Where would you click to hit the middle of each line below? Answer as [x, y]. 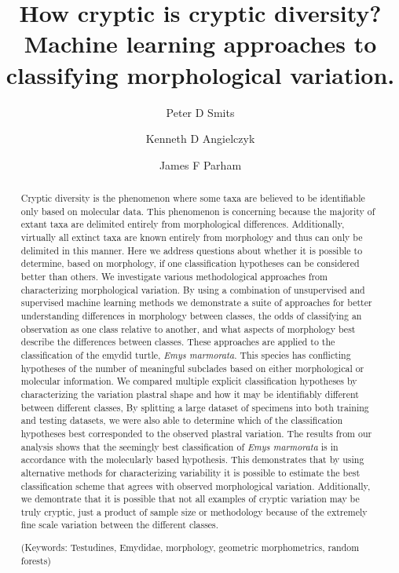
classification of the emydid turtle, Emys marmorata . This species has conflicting [186, 354]
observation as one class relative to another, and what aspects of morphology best [188, 328]
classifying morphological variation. [200, 74]
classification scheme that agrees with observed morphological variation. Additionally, [196, 485]
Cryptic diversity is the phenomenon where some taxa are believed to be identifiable [193, 198]
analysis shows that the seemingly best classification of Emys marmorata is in [179, 446]
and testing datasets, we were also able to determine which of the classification [182, 420]
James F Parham [200, 164]
